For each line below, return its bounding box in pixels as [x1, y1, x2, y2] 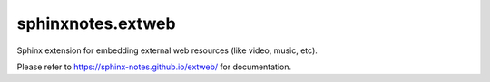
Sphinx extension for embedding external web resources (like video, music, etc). [16, 45, 318, 56]
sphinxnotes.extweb [16, 14, 176, 33]
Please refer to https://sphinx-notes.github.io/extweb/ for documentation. [16, 61, 292, 72]
